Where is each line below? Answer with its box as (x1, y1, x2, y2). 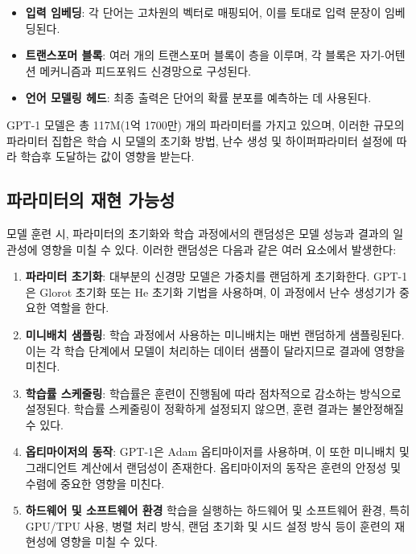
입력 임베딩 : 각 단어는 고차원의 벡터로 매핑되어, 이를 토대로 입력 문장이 (25, 4, 381, 20)
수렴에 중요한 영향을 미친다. (25, 474, 165, 491)
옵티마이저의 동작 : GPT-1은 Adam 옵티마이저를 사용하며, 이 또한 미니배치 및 (25, 443, 410, 460)
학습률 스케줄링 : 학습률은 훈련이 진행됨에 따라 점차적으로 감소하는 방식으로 (25, 384, 402, 401)
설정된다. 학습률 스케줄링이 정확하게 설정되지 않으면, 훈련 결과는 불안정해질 (25, 400, 404, 417)
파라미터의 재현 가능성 (6, 187, 175, 212)
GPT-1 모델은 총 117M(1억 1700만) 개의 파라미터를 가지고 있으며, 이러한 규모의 (6, 116, 405, 133)
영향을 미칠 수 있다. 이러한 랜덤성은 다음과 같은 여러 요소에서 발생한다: (41, 240, 397, 257)
